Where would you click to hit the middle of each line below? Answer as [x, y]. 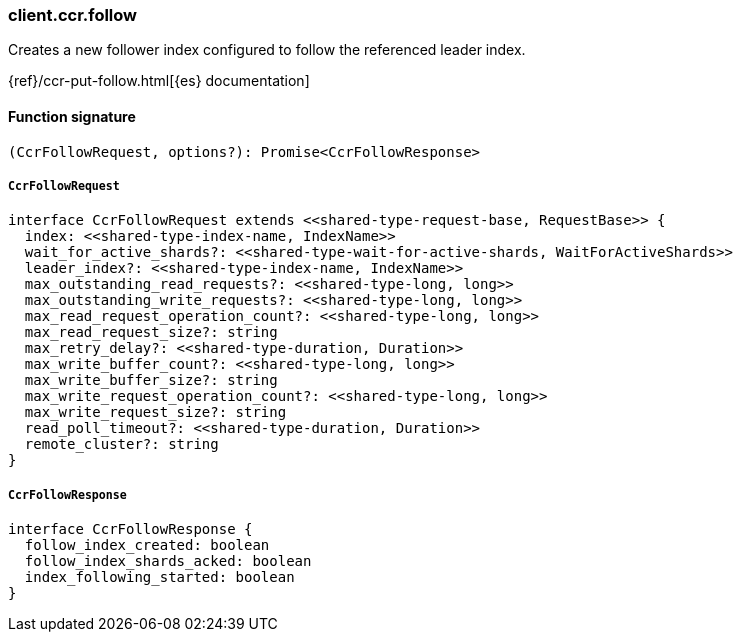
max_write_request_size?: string [155, 412]
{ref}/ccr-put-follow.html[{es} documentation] [159, 81]
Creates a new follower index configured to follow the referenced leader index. [267, 50]
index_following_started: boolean [159, 577]
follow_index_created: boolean [147, 545]
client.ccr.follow [73, 15]
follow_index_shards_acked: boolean [168, 561]
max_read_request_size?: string [151, 332]
